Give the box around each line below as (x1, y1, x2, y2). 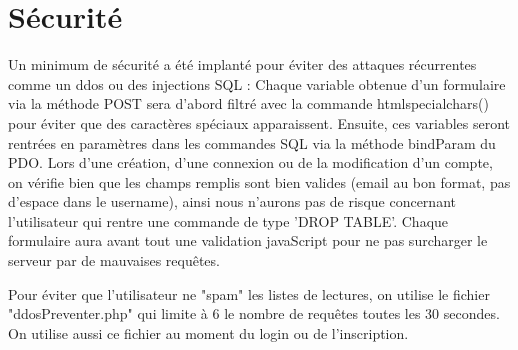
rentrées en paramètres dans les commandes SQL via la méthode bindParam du (8, 132, 496, 153)
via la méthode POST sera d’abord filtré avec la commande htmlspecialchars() (8, 93, 489, 114)
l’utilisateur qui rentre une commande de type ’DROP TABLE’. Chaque (8, 210, 449, 231)
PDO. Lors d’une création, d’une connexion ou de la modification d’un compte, (8, 152, 493, 173)
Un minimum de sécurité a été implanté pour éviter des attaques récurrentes (8, 54, 477, 75)
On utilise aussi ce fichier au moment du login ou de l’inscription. (8, 322, 409, 343)
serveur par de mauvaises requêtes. (8, 250, 220, 271)
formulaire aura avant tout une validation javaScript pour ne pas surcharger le (8, 230, 488, 251)
